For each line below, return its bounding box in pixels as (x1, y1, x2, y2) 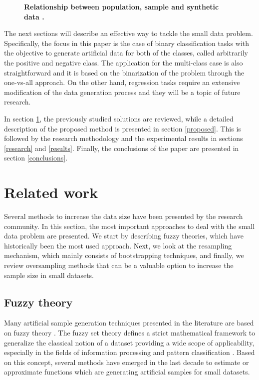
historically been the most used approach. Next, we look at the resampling (4, 240, 232, 250)
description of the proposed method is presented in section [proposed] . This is (4, 123, 241, 133)
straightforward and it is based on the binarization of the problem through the (4, 67, 245, 77)
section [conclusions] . (4, 152, 68, 163)
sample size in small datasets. (4, 269, 94, 280)
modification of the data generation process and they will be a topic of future (4, 86, 241, 97)
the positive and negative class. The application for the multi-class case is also (4, 57, 243, 67)
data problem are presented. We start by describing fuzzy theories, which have (4, 230, 244, 241)
